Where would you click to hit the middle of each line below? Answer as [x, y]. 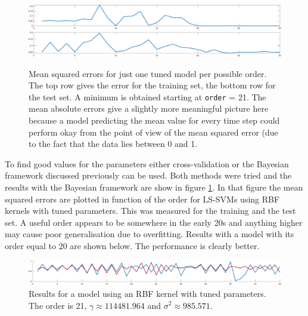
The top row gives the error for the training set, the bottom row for [152, 85]
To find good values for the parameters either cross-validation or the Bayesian [147, 163]
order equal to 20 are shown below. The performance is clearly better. [132, 245]
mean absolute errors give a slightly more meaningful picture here [149, 108]
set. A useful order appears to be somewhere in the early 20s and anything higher [154, 222]
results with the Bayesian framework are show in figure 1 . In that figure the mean [154, 187]
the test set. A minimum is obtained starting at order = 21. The [147, 96]
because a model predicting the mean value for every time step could [154, 120]
